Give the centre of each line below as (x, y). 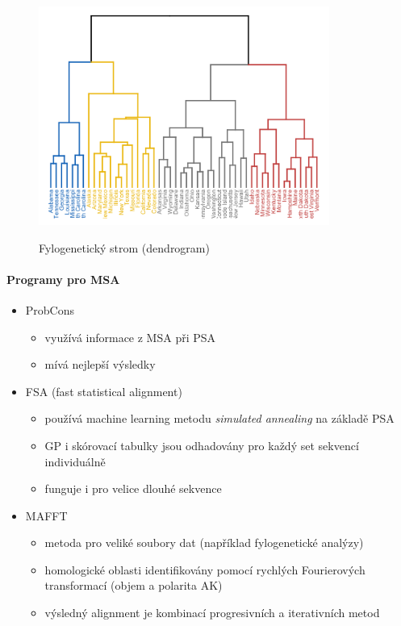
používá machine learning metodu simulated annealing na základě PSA (219, 418)
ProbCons (50, 309)
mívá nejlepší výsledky (100, 364)
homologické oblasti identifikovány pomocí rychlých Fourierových (205, 569)
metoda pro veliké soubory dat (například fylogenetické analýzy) (204, 543)
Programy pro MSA (63, 279)
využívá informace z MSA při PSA (130, 337)
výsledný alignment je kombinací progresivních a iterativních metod (212, 613)
